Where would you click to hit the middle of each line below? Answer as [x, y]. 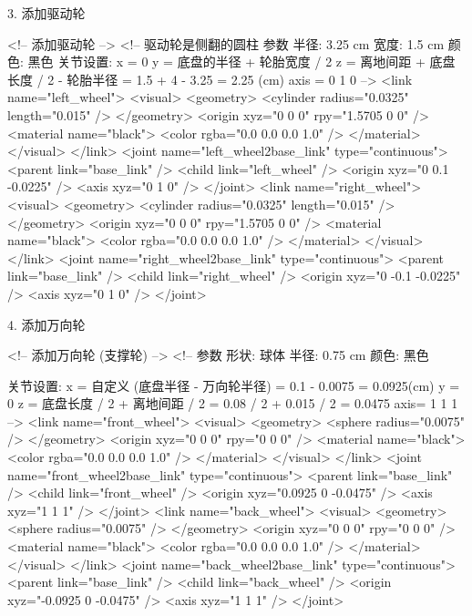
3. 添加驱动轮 [46, 13]
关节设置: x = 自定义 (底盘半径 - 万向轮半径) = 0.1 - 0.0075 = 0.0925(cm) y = [234, 385]
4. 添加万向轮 [46, 324]
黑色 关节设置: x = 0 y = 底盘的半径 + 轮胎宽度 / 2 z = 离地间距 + [226, 62]
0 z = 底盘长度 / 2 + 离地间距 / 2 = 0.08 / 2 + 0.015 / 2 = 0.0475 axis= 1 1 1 [233, 403]
